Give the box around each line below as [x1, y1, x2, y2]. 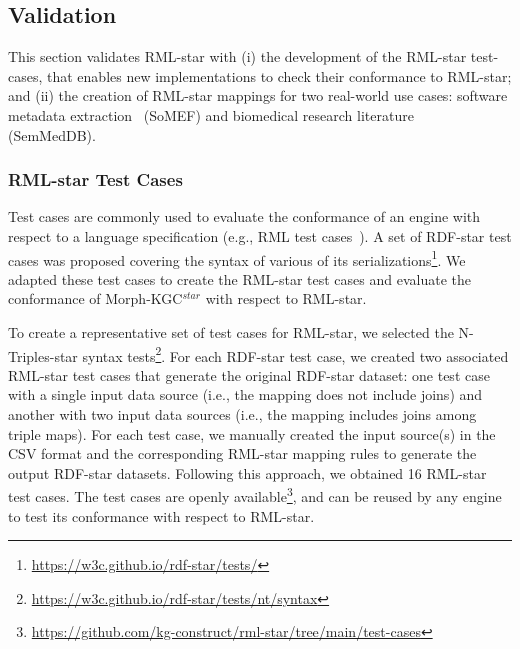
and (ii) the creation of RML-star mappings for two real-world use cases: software [8, 85, 508, 106]
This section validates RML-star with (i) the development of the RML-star [8, 46, 467, 67]
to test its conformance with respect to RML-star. [8, 505, 315, 526]
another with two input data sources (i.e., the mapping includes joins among [8, 404, 477, 425]
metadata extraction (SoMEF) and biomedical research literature [8, 104, 414, 125]
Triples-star [8, 345, 78, 366]
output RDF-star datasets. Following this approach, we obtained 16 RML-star [8, 462, 487, 483]
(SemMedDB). [8, 124, 96, 145]
